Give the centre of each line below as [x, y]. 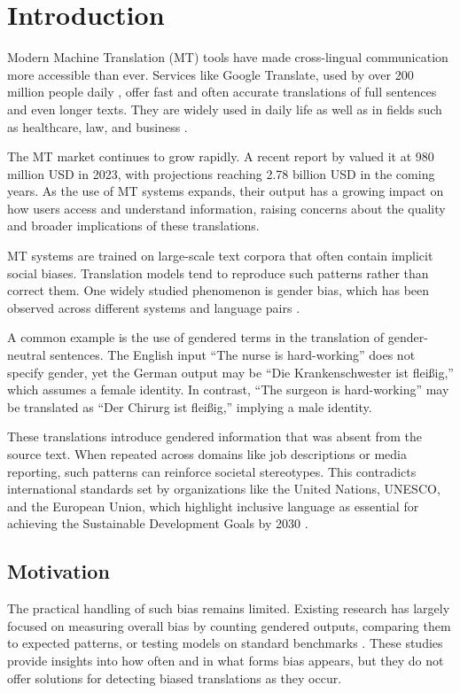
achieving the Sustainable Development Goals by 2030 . [158, 523]
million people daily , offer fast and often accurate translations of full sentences [222, 92]
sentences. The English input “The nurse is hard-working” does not [233, 355]
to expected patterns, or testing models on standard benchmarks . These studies [225, 643]
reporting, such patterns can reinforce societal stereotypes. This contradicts [212, 471]
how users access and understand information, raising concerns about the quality [226, 208]
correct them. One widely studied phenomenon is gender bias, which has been [218, 290]
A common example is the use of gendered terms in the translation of [196, 337]
